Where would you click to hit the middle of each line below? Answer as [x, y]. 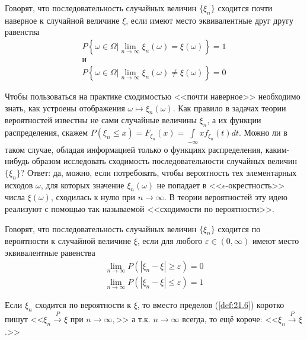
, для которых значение [82, 185]
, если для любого [170, 241]
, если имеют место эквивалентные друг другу [210, 20]
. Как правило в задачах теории [229, 108]
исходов [19, 185]
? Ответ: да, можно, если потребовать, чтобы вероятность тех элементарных [159, 172]
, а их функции [234, 120]
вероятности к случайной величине [68, 241]
